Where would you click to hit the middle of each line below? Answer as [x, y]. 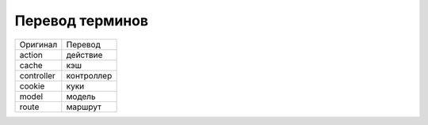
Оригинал [38, 44]
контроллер [89, 75]
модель [81, 97]
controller [37, 75]
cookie [32, 85]
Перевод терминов [82, 21]
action [31, 55]
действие [84, 55]
